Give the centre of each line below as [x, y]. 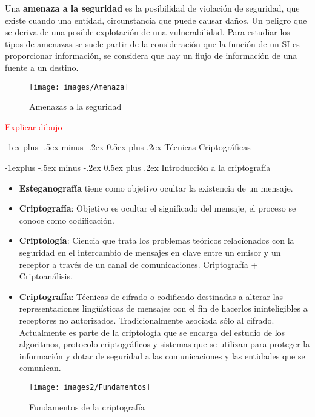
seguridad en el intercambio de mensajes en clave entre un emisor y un [150, 252]
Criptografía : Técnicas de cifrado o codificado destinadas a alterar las [151, 296]
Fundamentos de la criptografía [87, 406]
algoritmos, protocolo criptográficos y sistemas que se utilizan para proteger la [164, 344]
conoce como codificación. [67, 220]
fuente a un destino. [42, 67]
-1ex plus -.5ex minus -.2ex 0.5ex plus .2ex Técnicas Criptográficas [128, 147]
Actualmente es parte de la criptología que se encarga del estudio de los [152, 332]
